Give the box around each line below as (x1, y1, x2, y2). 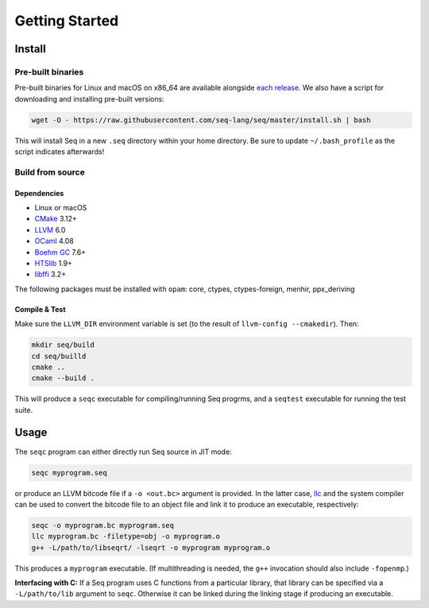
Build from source (14, 167, 85, 178)
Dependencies (14, 188, 64, 198)
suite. (14, 405, 33, 414)
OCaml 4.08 (34, 237, 75, 246)
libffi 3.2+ (34, 270, 67, 279)
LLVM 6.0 (34, 225, 66, 234)
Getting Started (14, 12, 119, 29)
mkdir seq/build (31, 341, 95, 349)
